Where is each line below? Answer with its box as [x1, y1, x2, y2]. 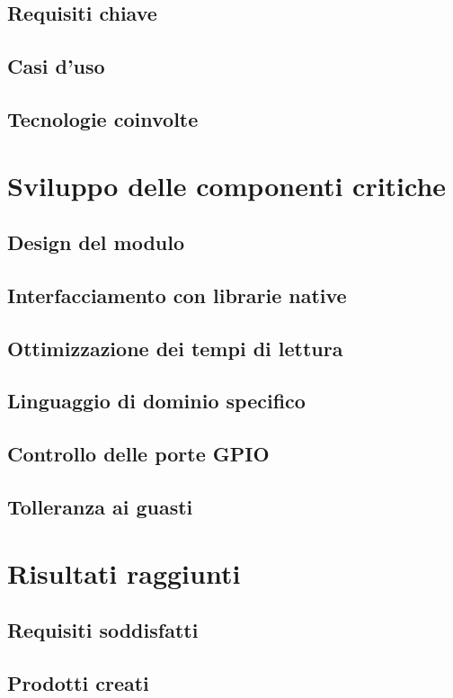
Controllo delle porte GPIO [7, 440, 270, 468]
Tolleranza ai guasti [7, 493, 193, 521]
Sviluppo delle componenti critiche [7, 166, 447, 203]
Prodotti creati [7, 668, 149, 696]
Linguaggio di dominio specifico [7, 387, 306, 415]
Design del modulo [7, 228, 185, 256]
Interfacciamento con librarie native [7, 281, 347, 309]
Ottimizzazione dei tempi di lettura [7, 334, 343, 362]
